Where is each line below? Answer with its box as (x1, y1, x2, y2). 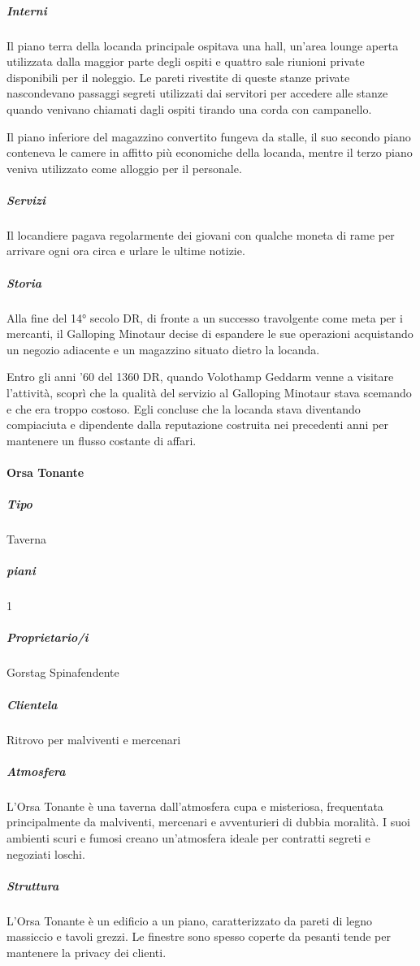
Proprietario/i (6, 629, 89, 646)
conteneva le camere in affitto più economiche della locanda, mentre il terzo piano (6, 144, 413, 161)
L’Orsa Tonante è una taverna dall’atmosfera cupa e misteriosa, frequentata (6, 797, 383, 814)
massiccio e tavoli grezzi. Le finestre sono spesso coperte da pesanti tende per (6, 928, 391, 945)
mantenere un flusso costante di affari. (6, 431, 197, 448)
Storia (6, 274, 42, 291)
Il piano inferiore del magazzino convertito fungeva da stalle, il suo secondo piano (6, 128, 411, 145)
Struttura (6, 877, 59, 894)
